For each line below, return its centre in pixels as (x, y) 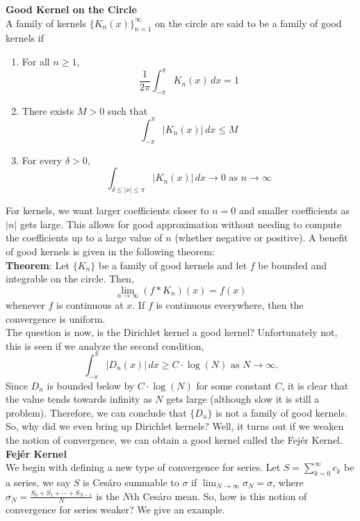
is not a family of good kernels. (281, 412)
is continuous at (90, 304)
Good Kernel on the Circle (71, 9)
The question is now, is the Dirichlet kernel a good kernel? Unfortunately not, (172, 332)
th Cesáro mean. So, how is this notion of (219, 496)
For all (36, 61)
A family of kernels (46, 23)
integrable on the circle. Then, (70, 279)
